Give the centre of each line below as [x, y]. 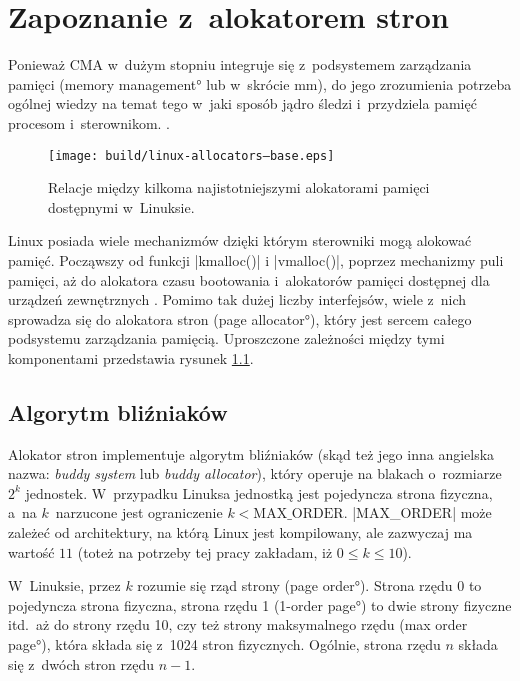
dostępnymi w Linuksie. [121, 206]
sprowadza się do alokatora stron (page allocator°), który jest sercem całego [240, 318]
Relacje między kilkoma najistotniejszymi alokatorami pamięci [239, 187]
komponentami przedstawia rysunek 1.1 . [131, 357]
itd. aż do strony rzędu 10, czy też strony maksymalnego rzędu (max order [238, 624]
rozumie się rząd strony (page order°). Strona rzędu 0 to [309, 585]
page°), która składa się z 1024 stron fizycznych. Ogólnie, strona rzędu [224, 644]
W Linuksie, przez [64, 585]
